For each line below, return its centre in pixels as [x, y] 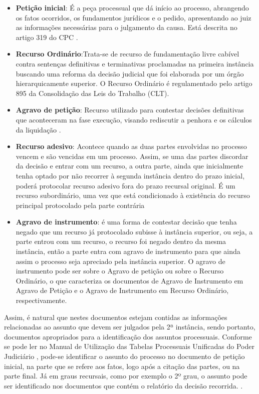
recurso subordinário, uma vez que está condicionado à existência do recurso [133, 195]
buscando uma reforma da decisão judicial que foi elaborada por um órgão [130, 73]
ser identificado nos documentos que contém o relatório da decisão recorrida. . [123, 385]
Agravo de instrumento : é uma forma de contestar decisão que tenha [126, 222]
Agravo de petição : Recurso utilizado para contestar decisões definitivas [130, 110]
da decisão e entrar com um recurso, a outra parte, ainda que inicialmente [129, 166]
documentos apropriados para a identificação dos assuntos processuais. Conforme [128, 336]
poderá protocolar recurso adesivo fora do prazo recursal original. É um [125, 185]
